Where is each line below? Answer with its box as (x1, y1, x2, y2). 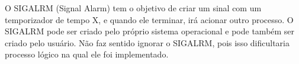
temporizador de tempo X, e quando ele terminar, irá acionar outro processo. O (5, 13, 294, 25)
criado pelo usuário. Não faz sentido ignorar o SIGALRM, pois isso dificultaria (5, 36, 290, 49)
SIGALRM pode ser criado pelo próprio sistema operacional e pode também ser (5, 25, 295, 37)
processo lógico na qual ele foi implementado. (5, 48, 169, 60)
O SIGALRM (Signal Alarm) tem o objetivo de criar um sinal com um (5, 2, 262, 14)
